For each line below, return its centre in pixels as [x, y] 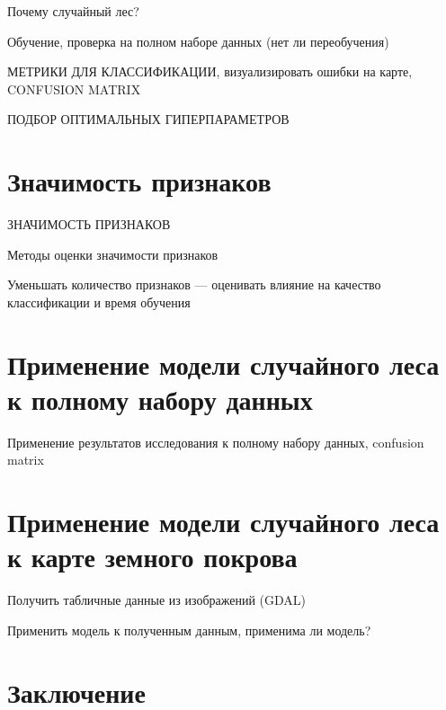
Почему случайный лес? [73, 11]
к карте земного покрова [152, 557]
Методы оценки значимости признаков [113, 254]
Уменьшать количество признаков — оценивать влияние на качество [194, 284]
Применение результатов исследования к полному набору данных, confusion [216, 442]
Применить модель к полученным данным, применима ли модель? [189, 630]
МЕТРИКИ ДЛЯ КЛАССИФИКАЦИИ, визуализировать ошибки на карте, [210, 71]
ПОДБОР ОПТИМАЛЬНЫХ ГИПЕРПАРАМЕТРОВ [148, 119]
